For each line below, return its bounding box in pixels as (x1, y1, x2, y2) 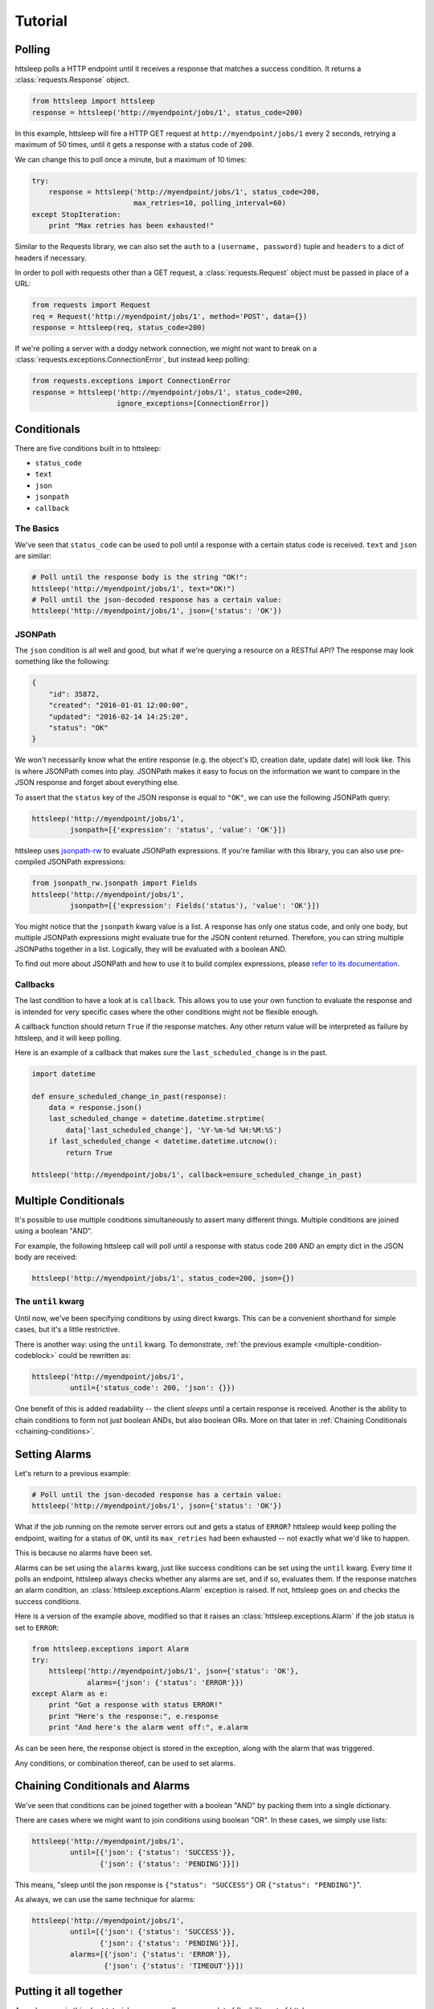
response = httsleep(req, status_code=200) (31, 323, 207, 333)
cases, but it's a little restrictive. (14, 1324, 121, 1334)
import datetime (31, 1069, 96, 1078)
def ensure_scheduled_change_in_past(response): (31, 1091, 227, 1101)
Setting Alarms (14, 1447, 92, 1461)
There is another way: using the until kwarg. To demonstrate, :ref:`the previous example (14, 1339, 313, 1349)
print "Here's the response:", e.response (48, 1712, 219, 1721)
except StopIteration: (31, 210, 121, 219)
